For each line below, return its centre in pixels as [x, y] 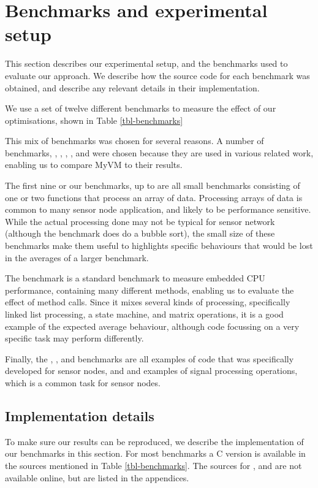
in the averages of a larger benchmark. [77, 257]
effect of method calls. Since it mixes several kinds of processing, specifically [148, 302]
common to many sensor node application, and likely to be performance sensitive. [158, 209]
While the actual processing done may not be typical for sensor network [140, 221]
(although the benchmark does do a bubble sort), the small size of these [140, 233]
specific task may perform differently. [74, 338]
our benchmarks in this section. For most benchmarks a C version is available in [155, 453]
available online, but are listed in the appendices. [97, 477]
